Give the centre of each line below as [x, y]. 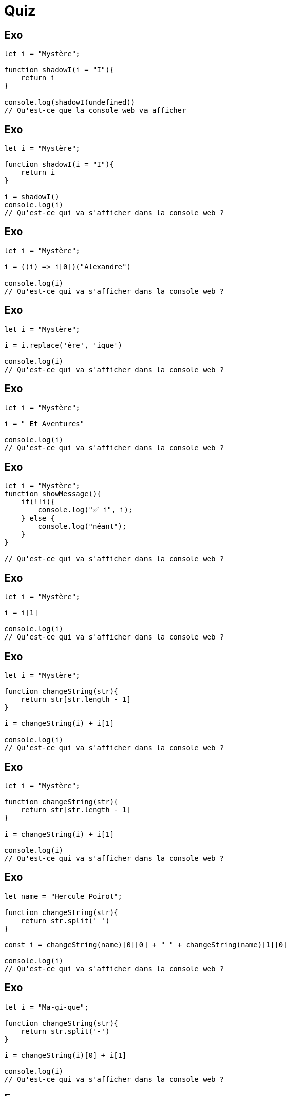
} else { [38, 519]
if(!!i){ [38, 502]
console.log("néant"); [82, 527]
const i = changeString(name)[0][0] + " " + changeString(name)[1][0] [146, 944]
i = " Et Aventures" [44, 424]
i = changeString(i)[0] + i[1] [65, 1055]
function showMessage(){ [53, 494]
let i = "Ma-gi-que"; [46, 1007]
